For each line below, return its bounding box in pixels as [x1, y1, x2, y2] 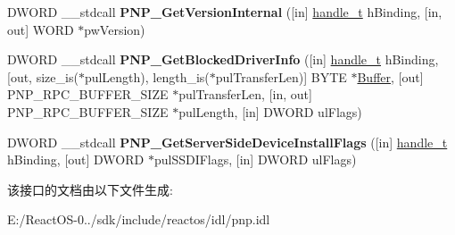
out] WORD [7, 20, 74, 38]
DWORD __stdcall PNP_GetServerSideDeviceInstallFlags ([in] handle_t [7, 132, 448, 151]
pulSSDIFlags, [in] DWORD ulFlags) [153, 150, 357, 169]
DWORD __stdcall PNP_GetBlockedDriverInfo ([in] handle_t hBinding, [7, 50, 439, 69]
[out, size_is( [7, 67, 79, 86]
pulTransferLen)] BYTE [215, 67, 347, 86]
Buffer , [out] [357, 67, 424, 86]
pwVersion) [84, 20, 145, 38]
